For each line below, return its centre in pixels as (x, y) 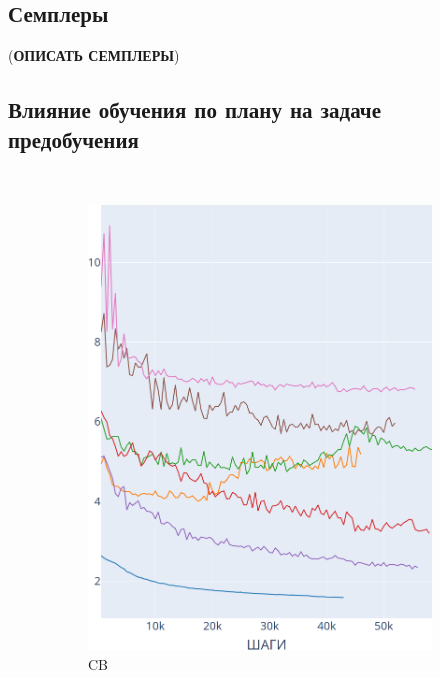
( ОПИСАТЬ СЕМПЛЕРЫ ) (94, 55)
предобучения (73, 138)
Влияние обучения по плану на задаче (194, 109)
